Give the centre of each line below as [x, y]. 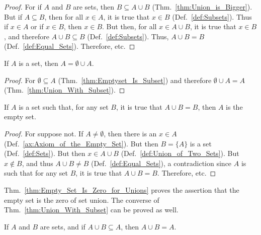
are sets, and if [63, 226]
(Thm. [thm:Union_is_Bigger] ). [202, 7]
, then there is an [130, 133]
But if [13, 16]
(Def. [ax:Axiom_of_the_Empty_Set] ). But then [81, 143]
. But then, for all [129, 26]
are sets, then [94, 7]
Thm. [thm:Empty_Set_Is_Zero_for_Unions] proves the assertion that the [122, 189]
